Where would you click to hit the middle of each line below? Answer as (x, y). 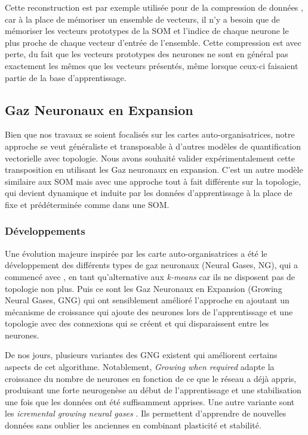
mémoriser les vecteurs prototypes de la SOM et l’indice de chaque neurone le (147, 31)
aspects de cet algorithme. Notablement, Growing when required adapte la (140, 367)
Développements (45, 231)
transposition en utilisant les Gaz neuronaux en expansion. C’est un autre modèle (154, 170)
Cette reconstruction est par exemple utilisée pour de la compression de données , (154, 7)
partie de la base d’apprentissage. (66, 77)
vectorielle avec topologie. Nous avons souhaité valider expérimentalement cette (150, 158)
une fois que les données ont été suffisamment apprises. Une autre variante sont (150, 401)
